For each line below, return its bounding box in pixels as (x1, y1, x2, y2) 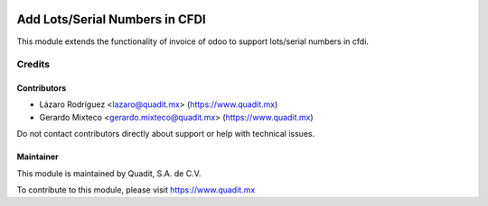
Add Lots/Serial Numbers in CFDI (16, 12, 207, 27)
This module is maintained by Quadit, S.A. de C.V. (16, 167, 202, 179)
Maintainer (16, 151, 59, 162)
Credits (16, 58, 50, 71)
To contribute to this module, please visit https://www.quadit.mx (16, 184, 256, 195)
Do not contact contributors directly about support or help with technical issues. (16, 129, 315, 139)
